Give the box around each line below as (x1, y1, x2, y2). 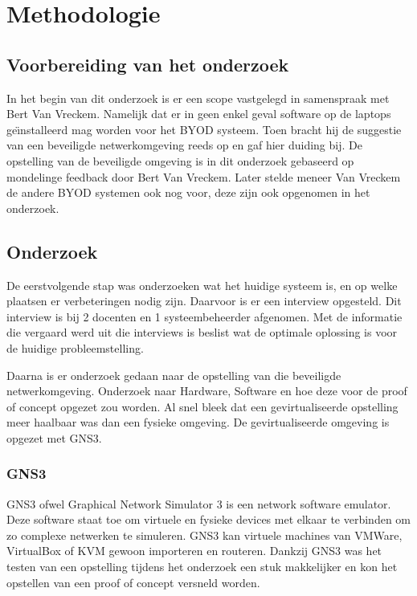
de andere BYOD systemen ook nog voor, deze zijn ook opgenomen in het (6, 184, 370, 201)
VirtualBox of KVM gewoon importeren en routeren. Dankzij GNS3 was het (6, 542, 382, 559)
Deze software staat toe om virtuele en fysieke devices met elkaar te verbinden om (6, 511, 411, 528)
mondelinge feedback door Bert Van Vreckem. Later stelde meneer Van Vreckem (6, 168, 401, 185)
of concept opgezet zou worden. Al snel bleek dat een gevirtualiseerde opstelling (6, 398, 399, 414)
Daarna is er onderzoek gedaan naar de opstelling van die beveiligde (6, 366, 341, 383)
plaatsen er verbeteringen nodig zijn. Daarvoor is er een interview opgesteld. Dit (6, 292, 402, 309)
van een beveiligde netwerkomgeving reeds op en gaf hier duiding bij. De (6, 137, 362, 153)
